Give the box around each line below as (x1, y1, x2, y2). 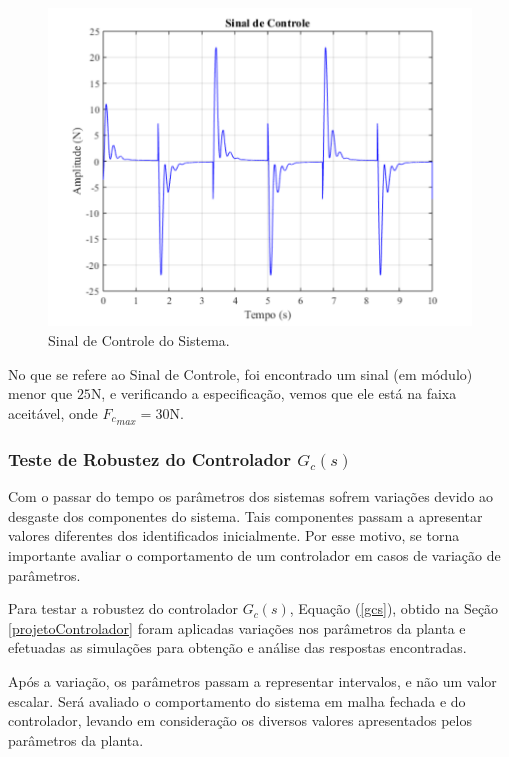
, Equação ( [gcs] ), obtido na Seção (289, 598, 499, 619)
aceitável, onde (8, 402, 98, 423)
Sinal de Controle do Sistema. (48, 329, 230, 350)
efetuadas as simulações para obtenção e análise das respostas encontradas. (8, 637, 467, 658)
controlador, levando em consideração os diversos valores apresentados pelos (8, 710, 472, 731)
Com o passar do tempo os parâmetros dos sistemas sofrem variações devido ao (8, 486, 494, 507)
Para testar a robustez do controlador (8, 598, 238, 619)
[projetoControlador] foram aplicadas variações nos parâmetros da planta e (8, 617, 466, 638)
